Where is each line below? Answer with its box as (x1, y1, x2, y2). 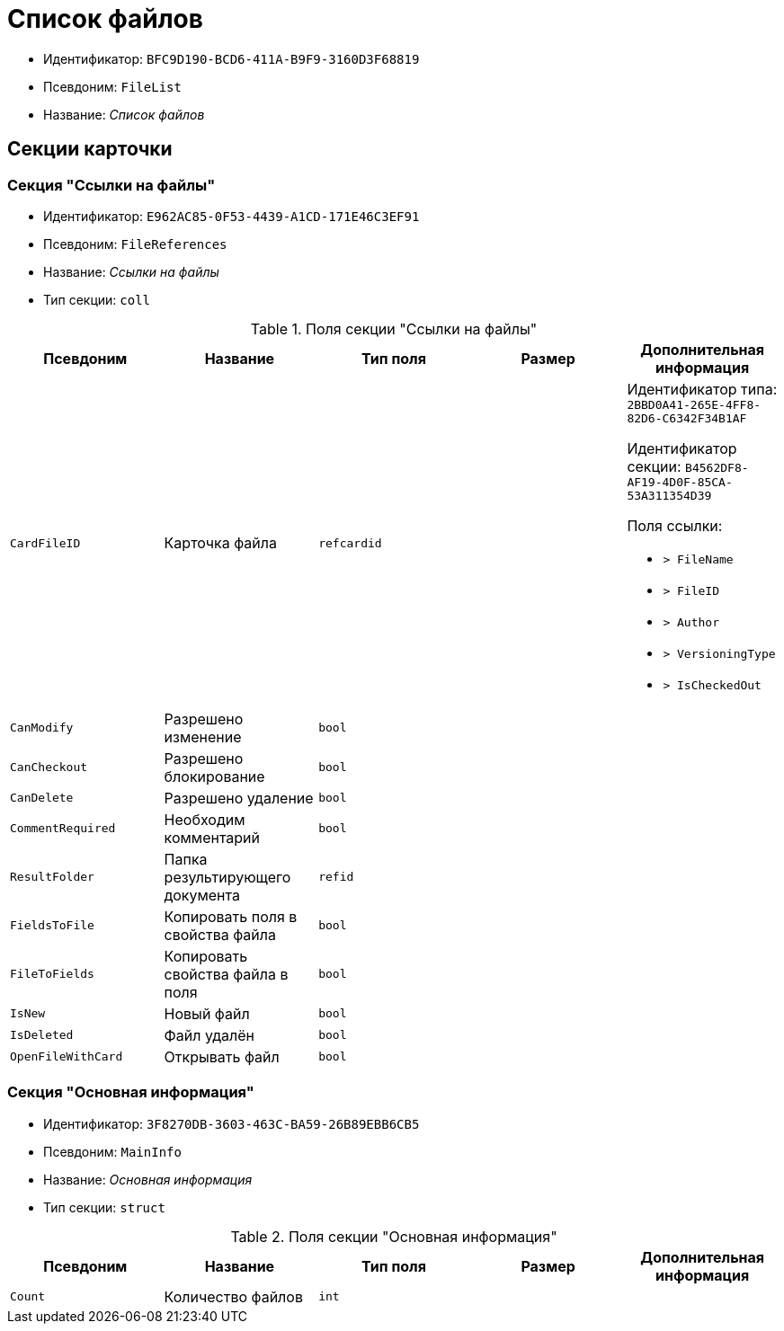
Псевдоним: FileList (43, 78, 182, 94)
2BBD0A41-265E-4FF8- (627, 397, 762, 412)
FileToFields (10, 967, 94, 981)
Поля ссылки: (627, 516, 723, 535)
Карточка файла (164, 534, 277, 553)
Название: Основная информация (43, 1171, 253, 1187)
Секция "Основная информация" (7, 1083, 254, 1102)
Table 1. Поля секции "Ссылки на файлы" (250, 319, 538, 338)
